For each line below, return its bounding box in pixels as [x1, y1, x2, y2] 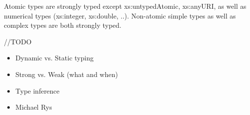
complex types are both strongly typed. [4, 20, 121, 30]
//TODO [4, 36, 32, 46]
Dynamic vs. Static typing [15, 53, 94, 63]
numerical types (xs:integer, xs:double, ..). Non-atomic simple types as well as [4, 10, 236, 20]
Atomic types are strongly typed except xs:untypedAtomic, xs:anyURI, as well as [4, 1, 247, 11]
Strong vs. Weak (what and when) [15, 69, 118, 79]
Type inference [15, 85, 60, 96]
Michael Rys [15, 102, 52, 112]
